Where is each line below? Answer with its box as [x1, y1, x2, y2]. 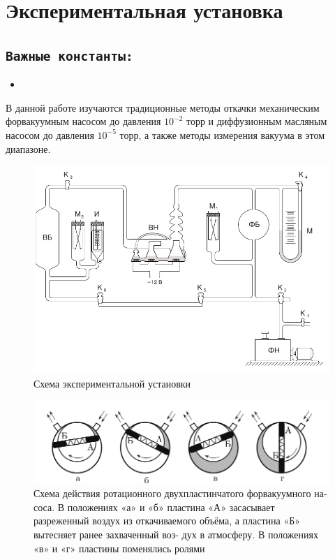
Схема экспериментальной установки [33, 376, 191, 390]
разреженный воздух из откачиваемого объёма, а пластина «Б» [33, 513, 301, 528]
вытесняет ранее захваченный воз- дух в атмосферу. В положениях [33, 527, 318, 542]
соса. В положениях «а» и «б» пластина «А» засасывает [33, 499, 275, 514]
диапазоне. [6, 141, 51, 156]
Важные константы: [6, 48, 133, 64]
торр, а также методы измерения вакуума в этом [119, 127, 325, 142]
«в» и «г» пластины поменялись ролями [33, 540, 205, 555]
